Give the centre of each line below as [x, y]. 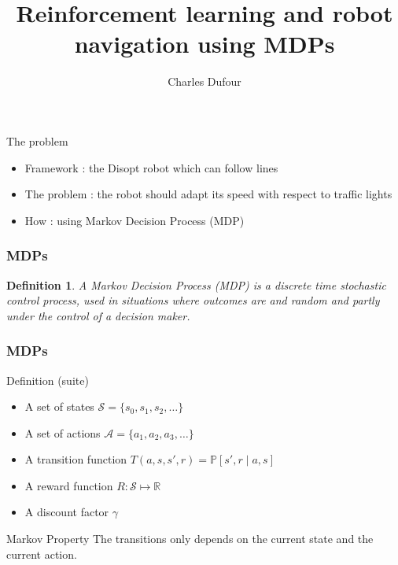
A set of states [59, 406]
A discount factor [67, 512]
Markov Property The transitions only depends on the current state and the [190, 539]
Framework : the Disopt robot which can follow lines [151, 167]
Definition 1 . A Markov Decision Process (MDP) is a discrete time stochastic [196, 284]
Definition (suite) [48, 380]
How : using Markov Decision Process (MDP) [135, 220]
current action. [42, 554]
